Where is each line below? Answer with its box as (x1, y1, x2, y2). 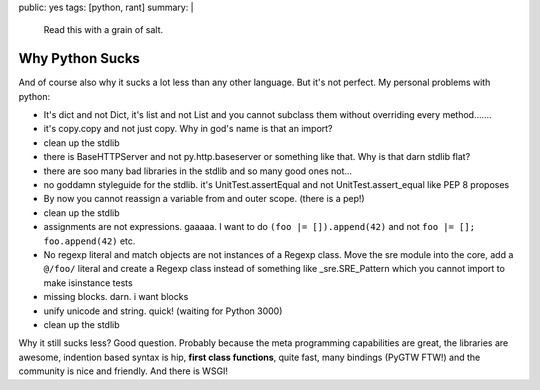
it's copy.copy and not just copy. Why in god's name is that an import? (43, 123, 334, 135)
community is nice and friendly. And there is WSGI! (18, 365, 229, 377)
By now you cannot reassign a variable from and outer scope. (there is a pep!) (43, 193, 365, 205)
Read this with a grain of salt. (43, 24, 164, 36)
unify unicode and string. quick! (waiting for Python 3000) (43, 305, 283, 317)
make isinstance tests (43, 276, 134, 289)
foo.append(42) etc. (43, 235, 136, 247)
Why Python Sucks (18, 50, 140, 67)
